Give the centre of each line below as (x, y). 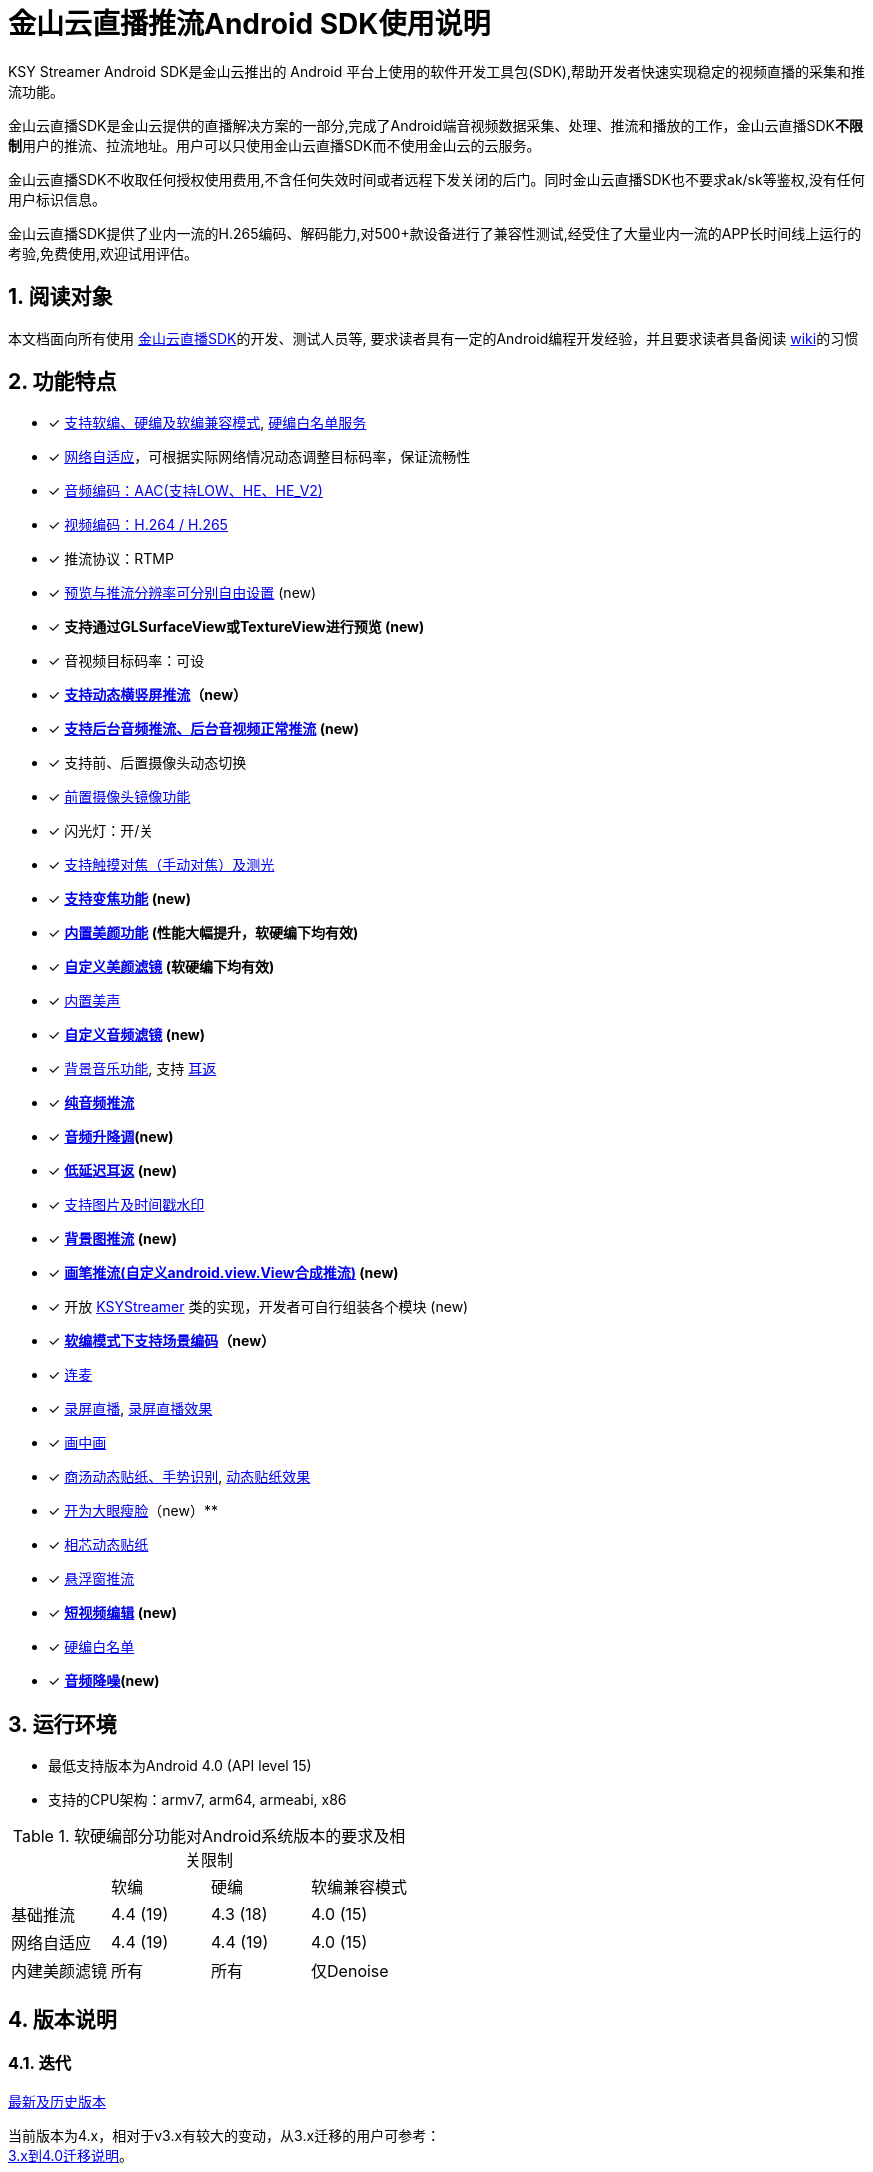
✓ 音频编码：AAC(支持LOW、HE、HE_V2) (185, 491)
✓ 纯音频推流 (91, 1103)
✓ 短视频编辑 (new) (112, 1613)
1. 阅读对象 (60, 297)
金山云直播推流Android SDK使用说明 (249, 24)
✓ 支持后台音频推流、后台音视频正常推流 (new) (203, 729)
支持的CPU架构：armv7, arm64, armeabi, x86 (197, 1800)
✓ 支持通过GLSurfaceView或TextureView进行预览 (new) (236, 627)
